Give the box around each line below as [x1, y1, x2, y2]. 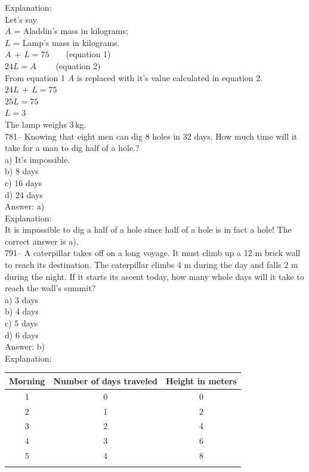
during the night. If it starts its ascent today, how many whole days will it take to [5, 270, 304, 282]
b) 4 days [5, 305, 39, 317]
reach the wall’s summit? [5, 282, 96, 294]
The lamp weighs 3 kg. [5, 118, 86, 130]
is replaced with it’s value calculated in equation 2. [76, 71, 263, 84]
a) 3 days [5, 293, 39, 306]
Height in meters [166, 374, 237, 387]
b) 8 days [5, 165, 39, 177]
